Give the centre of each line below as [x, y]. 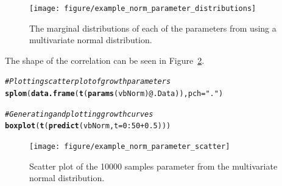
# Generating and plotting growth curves [79, 114]
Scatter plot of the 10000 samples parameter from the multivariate [153, 166]
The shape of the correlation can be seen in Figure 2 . [105, 60]
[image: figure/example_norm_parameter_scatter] [130, 147]
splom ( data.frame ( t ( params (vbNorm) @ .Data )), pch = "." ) [114, 94]
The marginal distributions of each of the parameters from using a [153, 28]
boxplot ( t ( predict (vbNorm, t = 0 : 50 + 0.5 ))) [88, 126]
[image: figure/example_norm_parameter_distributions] [143, 9]
